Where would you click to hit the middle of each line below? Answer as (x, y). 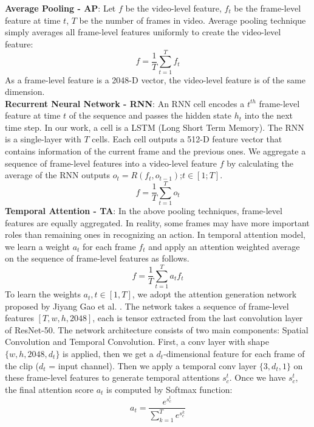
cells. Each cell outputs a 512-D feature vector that (187, 139)
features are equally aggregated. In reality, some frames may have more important (157, 222)
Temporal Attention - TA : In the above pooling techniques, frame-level (144, 210)
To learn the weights (43, 294)
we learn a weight (37, 246)
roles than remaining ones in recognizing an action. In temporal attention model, (155, 234)
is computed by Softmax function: (169, 389)
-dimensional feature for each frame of (234, 354)
